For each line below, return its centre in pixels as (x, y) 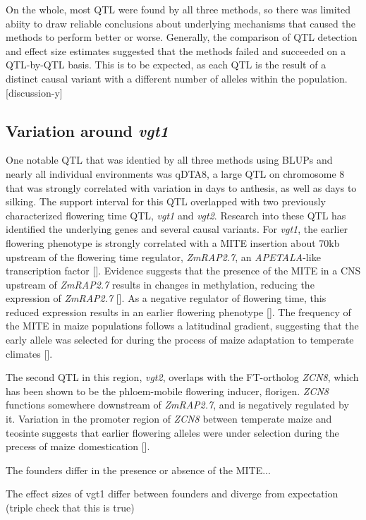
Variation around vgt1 (87, 130)
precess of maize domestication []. (78, 446)
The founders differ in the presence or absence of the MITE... (138, 470)
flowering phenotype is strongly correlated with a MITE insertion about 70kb (173, 242)
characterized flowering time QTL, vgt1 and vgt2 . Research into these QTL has (176, 215)
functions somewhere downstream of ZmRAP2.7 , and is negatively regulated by (177, 405)
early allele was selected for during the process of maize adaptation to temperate (180, 340)
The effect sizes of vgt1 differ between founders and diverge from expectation (172, 494)
